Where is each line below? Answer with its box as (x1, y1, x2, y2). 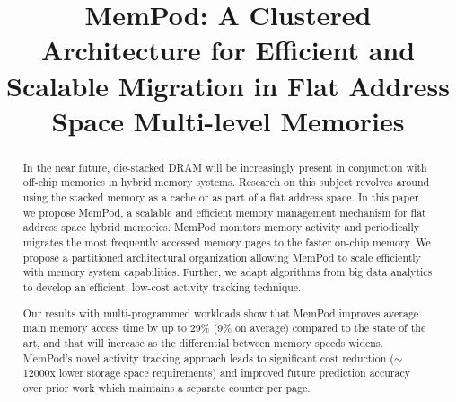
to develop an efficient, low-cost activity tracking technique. (22, 279, 302, 294)
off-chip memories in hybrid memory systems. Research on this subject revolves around (22, 174, 430, 190)
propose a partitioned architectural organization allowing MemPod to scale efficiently (22, 249, 421, 264)
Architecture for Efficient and (40, 31, 416, 68)
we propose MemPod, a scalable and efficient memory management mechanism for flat (22, 204, 426, 219)
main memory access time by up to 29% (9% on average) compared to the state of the (22, 320, 426, 335)
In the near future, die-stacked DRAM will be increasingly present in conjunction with (22, 159, 427, 174)
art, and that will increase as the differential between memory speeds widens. (22, 335, 383, 350)
